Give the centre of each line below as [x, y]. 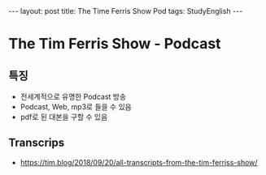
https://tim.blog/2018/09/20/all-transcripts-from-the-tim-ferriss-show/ [139, 162]
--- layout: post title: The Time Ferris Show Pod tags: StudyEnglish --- [126, 11]
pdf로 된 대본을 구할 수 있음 [64, 117]
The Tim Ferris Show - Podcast [115, 44]
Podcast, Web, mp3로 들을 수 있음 [76, 107]
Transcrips [37, 143]
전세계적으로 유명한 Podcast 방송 [73, 96]
